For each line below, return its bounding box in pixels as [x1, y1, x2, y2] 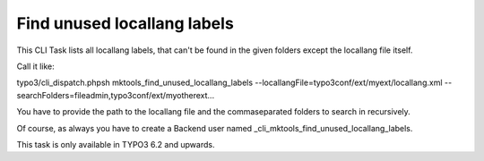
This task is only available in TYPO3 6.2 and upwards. [16, 139, 215, 149]
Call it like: [16, 61, 56, 72]
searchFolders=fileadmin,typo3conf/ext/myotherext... [16, 89, 215, 100]
